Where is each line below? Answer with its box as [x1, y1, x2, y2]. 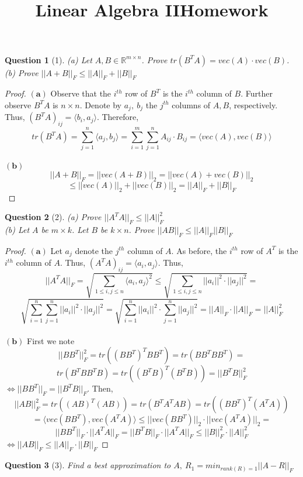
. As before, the [171, 244, 227, 256]
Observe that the [50, 87, 112, 99]
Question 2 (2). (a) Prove [5, 211, 102, 223]
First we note [27, 334, 75, 346]
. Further [241, 87, 273, 99]
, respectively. [229, 98, 278, 111]
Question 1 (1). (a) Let [5, 53, 92, 66]
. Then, [87, 382, 113, 394]
